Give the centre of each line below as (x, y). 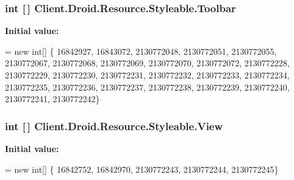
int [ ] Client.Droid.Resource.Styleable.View (114, 126)
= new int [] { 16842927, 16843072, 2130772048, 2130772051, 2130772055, (141, 51)
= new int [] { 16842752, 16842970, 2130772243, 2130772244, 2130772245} (142, 169)
